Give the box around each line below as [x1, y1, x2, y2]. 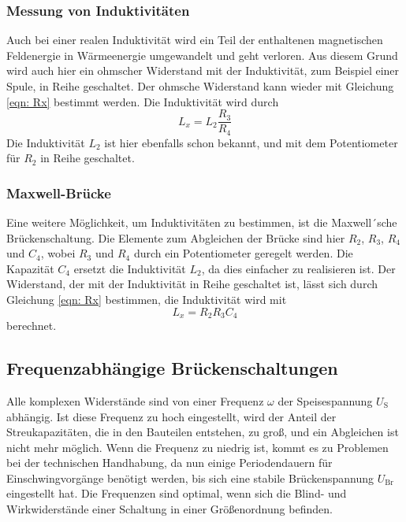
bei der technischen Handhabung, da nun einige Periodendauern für [6, 454, 333, 471]
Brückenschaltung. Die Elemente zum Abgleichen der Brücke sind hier [6, 229, 345, 246]
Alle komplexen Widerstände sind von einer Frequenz [6, 392, 264, 409]
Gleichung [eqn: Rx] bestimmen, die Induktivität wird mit [6, 291, 287, 308]
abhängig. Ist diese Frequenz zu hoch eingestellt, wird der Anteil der [6, 408, 337, 424]
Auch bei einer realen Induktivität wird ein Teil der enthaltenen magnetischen [6, 31, 383, 48]
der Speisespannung [277, 392, 373, 409]
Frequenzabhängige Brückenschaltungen [6, 356, 338, 380]
